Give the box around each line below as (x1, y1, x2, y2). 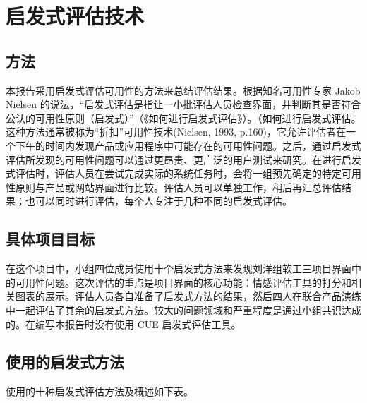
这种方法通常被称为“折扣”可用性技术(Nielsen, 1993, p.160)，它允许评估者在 (6, 124, 346, 139)
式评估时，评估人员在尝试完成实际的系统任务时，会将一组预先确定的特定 (6, 166, 342, 181)
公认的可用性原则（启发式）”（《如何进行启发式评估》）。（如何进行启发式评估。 (6, 110, 361, 125)
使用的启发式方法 (6, 351, 124, 373)
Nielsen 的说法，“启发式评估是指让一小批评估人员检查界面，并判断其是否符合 (6, 97, 361, 112)
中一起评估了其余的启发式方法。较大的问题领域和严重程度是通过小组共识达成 (6, 302, 361, 317)
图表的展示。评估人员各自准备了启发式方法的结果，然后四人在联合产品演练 (15, 289, 361, 303)
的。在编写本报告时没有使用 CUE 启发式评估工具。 (6, 316, 241, 331)
